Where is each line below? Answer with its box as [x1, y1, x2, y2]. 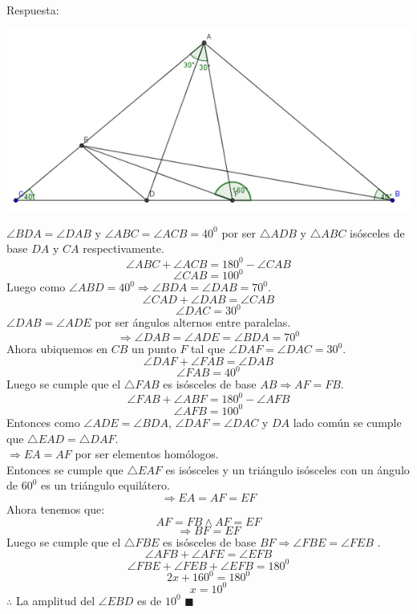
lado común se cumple [293, 413, 402, 430]
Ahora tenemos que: [6, 500, 105, 517]
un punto [132, 340, 176, 357]
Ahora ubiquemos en [6, 340, 108, 357]
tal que [191, 340, 225, 357]
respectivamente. [83, 240, 164, 257]
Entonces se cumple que [6, 461, 123, 478]
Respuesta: [6, 2, 59, 18]
